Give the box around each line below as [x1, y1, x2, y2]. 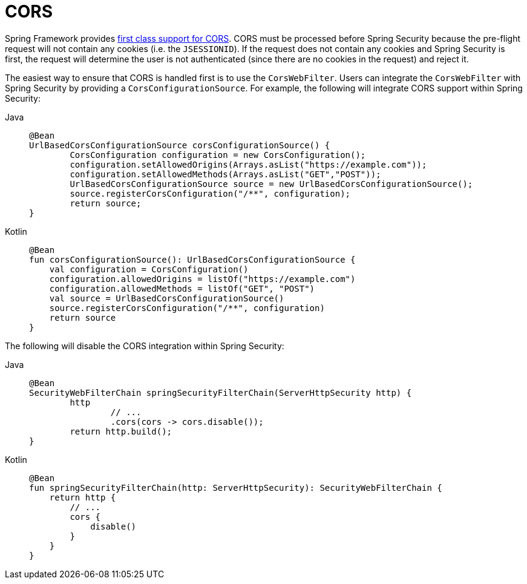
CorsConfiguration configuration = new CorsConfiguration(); [70, 149, 366, 160]
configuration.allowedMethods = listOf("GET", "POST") [49, 283, 315, 294]
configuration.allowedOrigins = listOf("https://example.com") [49, 274, 356, 284]
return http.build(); [70, 426, 172, 436]
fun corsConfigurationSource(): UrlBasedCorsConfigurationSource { [29, 254, 356, 264]
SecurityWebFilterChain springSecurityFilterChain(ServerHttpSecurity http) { [29, 387, 412, 398]
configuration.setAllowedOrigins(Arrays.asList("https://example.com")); [70, 159, 427, 169]
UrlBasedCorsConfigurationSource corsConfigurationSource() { [29, 140, 330, 150]
